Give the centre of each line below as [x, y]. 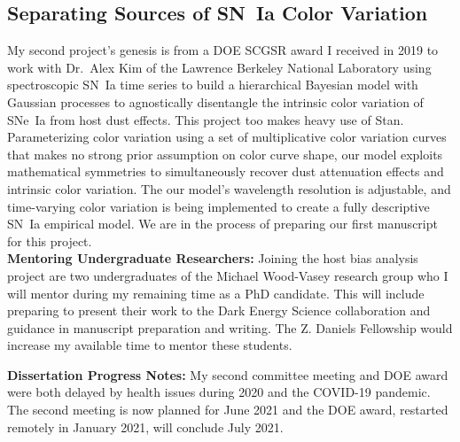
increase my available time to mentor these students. [150, 345]
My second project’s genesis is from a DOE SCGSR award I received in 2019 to [223, 50]
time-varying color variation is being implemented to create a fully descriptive [218, 206]
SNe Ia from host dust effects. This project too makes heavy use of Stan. [206, 119]
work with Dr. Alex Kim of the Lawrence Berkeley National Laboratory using [219, 67]
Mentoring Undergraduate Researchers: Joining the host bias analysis [213, 258]
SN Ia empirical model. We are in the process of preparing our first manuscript [222, 224]
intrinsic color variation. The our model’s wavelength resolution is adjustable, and [229, 188]
